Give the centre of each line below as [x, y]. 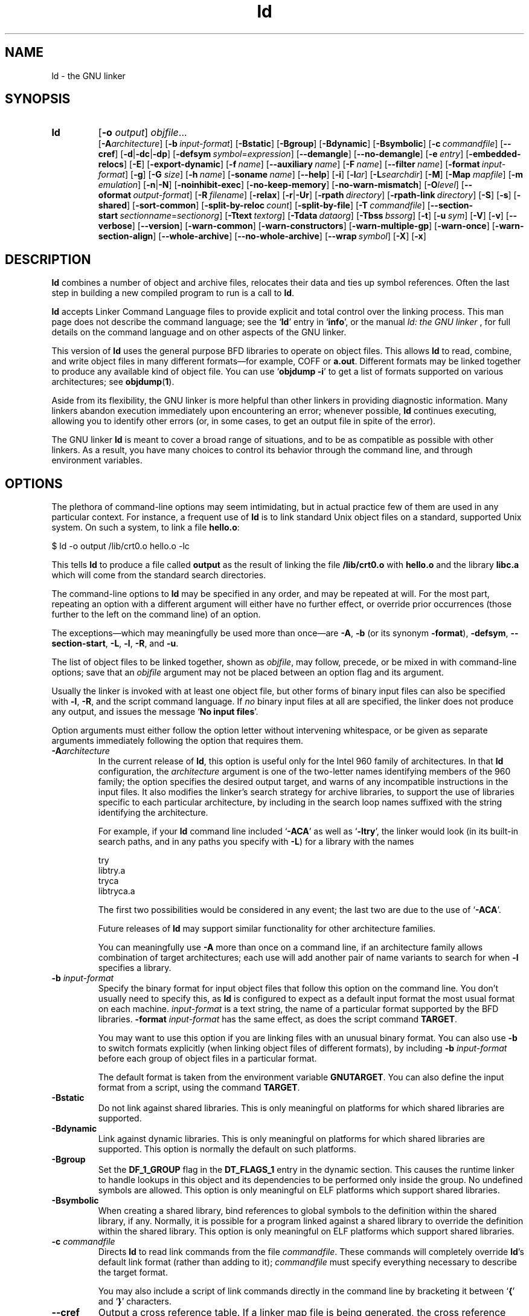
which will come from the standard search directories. [159, 575]
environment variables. [97, 460]
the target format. [133, 1272]
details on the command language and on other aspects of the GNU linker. [199, 332]
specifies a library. [135, 968]
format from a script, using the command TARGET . [199, 1088]
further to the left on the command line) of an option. [156, 614]
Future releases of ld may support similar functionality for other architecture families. [267, 929]
